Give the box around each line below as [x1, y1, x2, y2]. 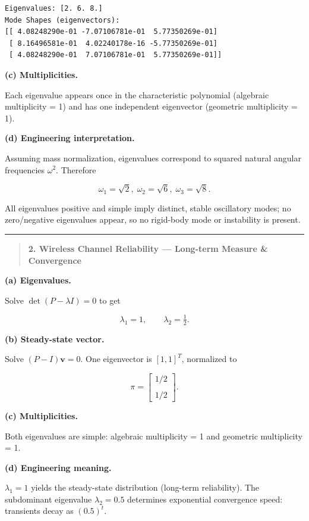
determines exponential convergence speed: [127, 492, 283, 505]
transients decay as [5, 504, 74, 517]
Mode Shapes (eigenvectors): [5, 15, 120, 24]
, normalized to [181, 352, 237, 365]
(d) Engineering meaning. [5, 461, 112, 473]
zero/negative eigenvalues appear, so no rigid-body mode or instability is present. [5, 213, 301, 226]
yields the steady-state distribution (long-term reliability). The [31, 481, 260, 494]
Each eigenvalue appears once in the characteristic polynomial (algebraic [5, 88, 269, 101]
